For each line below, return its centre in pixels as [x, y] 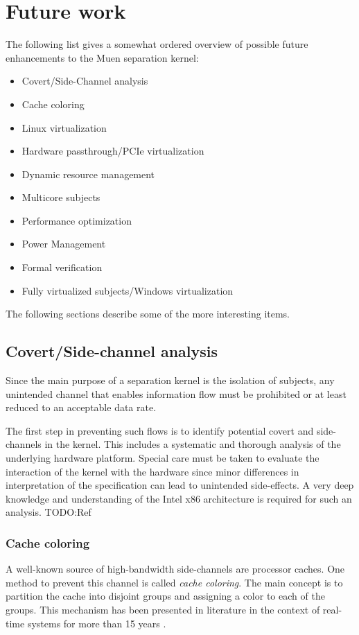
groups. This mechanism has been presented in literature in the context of [163, 609]
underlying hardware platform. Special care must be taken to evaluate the [163, 458]
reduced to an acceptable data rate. [81, 407]
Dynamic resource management [88, 174]
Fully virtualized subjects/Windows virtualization [128, 290]
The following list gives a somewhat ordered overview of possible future [157, 44]
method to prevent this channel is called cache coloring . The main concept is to [174, 582]
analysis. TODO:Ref [49, 512]
